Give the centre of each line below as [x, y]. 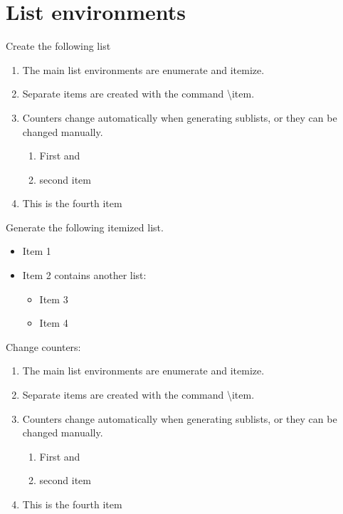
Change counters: [43, 346]
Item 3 [54, 299]
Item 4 [54, 323]
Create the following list [58, 46]
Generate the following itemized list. [85, 227]
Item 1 [37, 251]
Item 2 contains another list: [84, 275]
